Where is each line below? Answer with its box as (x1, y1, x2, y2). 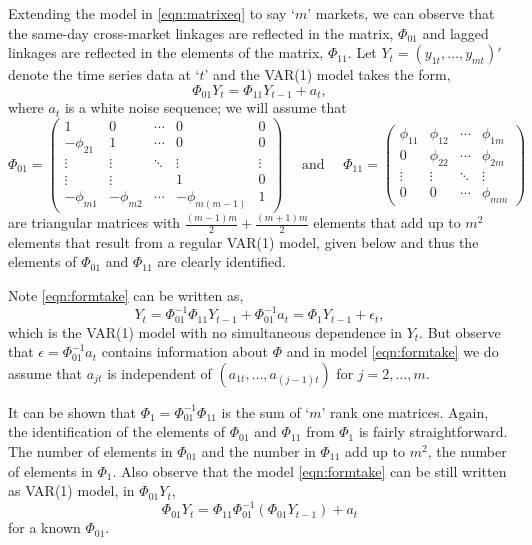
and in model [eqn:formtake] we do (286, 341, 499, 362)
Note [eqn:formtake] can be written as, (8, 285, 244, 306)
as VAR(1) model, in (8, 480, 135, 501)
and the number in (201, 440, 316, 461)
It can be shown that (8, 401, 137, 422)
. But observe (419, 321, 501, 342)
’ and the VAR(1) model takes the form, (204, 64, 451, 85)
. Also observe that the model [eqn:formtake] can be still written (112, 460, 507, 481)
